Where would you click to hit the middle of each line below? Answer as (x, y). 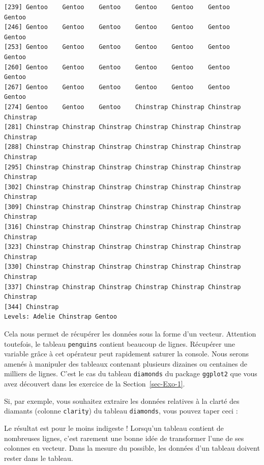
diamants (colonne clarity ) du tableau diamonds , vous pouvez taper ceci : (121, 411)
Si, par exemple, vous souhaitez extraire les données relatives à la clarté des (122, 401)
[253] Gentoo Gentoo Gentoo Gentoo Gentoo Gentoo (117, 47)
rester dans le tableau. (39, 458)
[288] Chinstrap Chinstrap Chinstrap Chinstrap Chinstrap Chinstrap (123, 147)
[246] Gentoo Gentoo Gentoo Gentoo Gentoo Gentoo (117, 27)
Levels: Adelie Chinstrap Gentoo (61, 317)
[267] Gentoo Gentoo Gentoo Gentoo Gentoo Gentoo (117, 87)
